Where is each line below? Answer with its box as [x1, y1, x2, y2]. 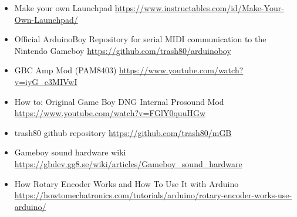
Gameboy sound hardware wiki [14, 146, 126, 158]
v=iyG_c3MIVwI [14, 75, 77, 87]
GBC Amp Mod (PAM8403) [14, 64, 117, 76]
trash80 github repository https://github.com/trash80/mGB [14, 126, 232, 138]
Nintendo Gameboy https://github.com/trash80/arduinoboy [14, 44, 231, 56]
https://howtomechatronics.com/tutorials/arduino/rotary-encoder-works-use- [14, 189, 292, 201]
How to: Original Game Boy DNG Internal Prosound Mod [14, 95, 224, 107]
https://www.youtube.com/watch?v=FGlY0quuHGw [14, 107, 206, 119]
